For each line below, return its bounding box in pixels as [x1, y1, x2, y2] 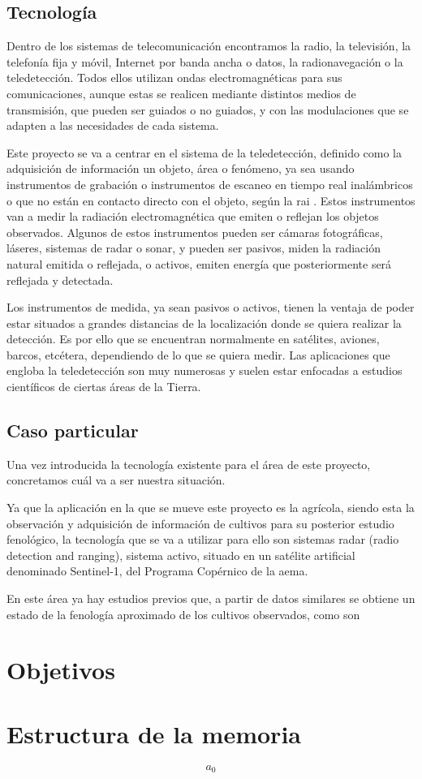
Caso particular [6, 418, 139, 443]
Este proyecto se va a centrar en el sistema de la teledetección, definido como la [6, 144, 403, 161]
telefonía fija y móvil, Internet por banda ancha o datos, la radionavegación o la [6, 53, 403, 70]
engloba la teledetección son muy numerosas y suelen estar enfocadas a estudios [6, 362, 403, 379]
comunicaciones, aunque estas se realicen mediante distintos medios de [6, 84, 356, 101]
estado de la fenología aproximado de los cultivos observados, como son [6, 605, 360, 622]
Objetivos [6, 653, 115, 686]
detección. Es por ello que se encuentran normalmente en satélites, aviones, [6, 330, 380, 347]
